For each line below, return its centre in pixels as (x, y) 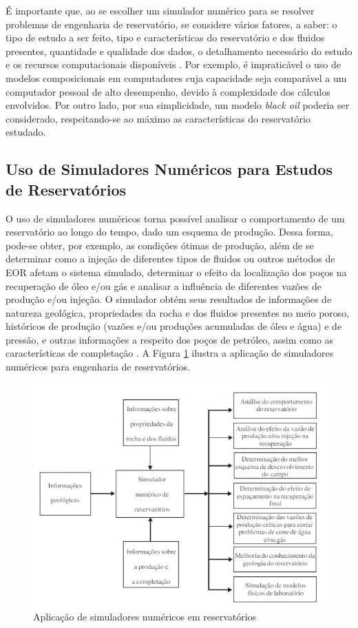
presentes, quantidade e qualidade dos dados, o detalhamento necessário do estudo (179, 51)
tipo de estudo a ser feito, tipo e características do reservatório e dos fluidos (165, 38)
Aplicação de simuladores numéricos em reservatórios (145, 617)
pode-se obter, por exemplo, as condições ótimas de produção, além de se (160, 245)
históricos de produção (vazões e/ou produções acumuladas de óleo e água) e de (174, 326)
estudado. (26, 132)
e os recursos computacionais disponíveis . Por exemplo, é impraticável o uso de (173, 64)
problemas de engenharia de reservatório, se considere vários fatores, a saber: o (171, 24)
